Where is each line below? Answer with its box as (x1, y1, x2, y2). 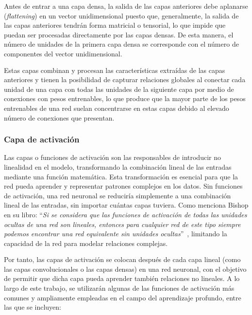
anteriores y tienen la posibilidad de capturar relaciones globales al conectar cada (4, 74, 246, 85)
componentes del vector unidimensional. (4, 48, 122, 58)
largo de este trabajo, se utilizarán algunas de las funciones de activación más (4, 283, 235, 293)
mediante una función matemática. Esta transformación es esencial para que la (4, 171, 238, 181)
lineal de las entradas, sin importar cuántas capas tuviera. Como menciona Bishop (4, 200, 249, 210)
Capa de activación (4, 133, 80, 145)
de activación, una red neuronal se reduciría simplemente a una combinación (4, 190, 231, 200)
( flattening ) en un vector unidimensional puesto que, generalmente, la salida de (4, 10, 239, 20)
